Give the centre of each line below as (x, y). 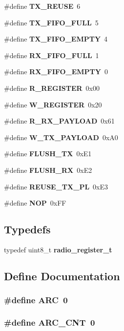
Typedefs (27, 229)
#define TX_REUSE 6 (42, 6)
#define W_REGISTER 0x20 (53, 104)
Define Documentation (62, 276)
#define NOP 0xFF (35, 203)
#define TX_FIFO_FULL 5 (51, 22)
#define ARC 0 (36, 300)
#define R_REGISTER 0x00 (52, 88)
